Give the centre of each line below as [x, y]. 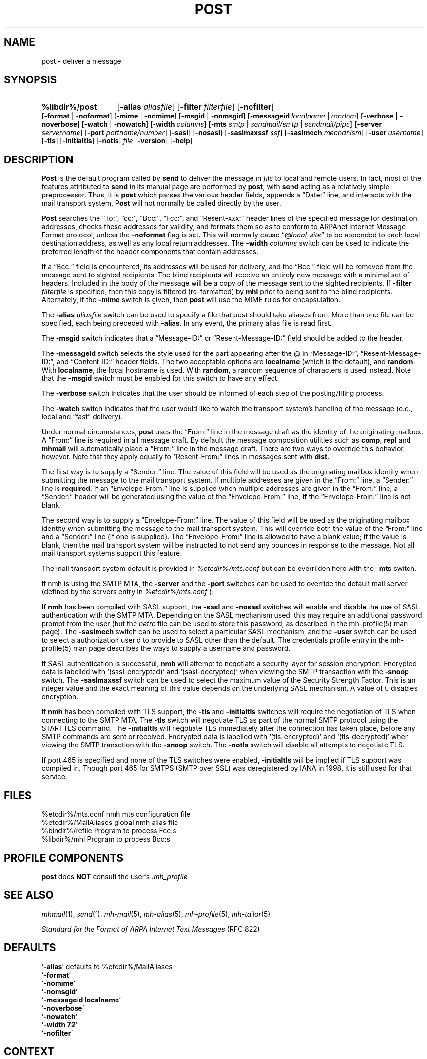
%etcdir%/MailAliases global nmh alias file [110, 823]
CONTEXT [29, 1052]
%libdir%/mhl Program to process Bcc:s [106, 839]
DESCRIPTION [39, 159]
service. [54, 777]
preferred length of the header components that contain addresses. [150, 252]
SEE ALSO [29, 895]
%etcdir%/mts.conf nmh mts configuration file [116, 814]
